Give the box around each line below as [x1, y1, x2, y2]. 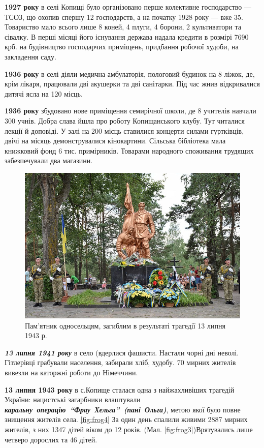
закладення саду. [5, 51, 56, 62]
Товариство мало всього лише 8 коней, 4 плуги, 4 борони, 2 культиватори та [5, 21, 241, 32]
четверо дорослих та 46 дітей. [5, 434, 97, 444]
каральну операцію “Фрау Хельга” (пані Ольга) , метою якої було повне [5, 404, 241, 414]
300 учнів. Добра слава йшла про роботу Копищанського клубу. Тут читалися [5, 115, 245, 126]
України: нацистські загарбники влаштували [5, 394, 141, 405]
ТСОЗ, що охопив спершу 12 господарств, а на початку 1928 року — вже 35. [5, 11, 243, 22]
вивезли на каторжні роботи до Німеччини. [5, 367, 138, 378]
